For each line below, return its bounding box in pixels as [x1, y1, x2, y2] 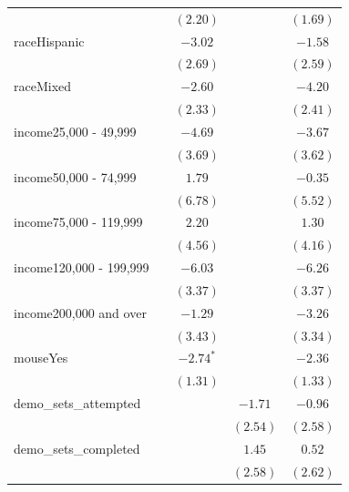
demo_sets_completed [14, 438, 140, 457]
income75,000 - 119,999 [14, 212, 143, 231]
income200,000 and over [14, 302, 147, 322]
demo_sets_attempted [14, 394, 141, 413]
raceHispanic [14, 31, 85, 50]
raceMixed [14, 77, 72, 96]
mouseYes [14, 348, 68, 367]
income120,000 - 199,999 [14, 258, 149, 277]
